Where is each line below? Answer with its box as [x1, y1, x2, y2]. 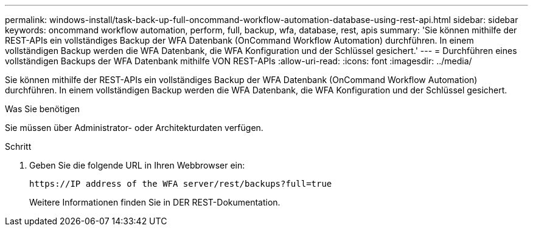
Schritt [5, 141, 32, 152]
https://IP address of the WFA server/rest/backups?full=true [29, 179, 332, 189]
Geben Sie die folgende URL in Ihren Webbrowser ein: [29, 160, 245, 170]
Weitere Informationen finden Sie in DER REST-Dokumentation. [29, 197, 280, 207]
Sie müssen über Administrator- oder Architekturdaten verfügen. [5, 122, 263, 133]
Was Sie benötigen [5, 104, 80, 114]
